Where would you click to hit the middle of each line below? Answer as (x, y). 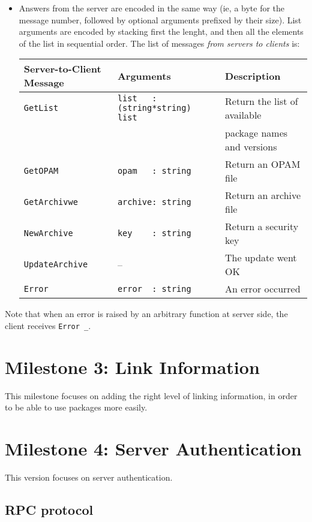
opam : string (154, 171)
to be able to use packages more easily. (76, 407)
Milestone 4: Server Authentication (153, 449)
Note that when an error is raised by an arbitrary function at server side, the (146, 314)
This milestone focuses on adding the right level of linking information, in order (151, 395)
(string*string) (154, 108)
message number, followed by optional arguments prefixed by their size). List (160, 19)
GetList (41, 108)
